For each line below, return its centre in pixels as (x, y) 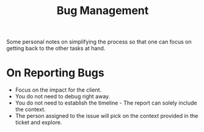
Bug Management (103, 11)
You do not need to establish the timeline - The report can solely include (106, 103)
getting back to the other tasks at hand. (56, 48)
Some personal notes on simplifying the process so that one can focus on (99, 42)
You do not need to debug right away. (63, 97)
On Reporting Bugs (56, 73)
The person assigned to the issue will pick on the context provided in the (107, 116)
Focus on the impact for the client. (58, 90)
